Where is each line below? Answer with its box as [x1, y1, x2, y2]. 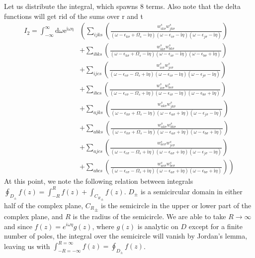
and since [4, 221, 32, 231]
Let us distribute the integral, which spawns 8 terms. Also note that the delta [4, 1, 241, 11]
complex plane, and [4, 211, 63, 221]
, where [92, 221, 114, 231]
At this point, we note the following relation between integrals [4, 176, 193, 186]
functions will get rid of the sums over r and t [4, 10, 143, 21]
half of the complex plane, [4, 200, 84, 210]
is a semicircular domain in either [140, 186, 243, 196]
